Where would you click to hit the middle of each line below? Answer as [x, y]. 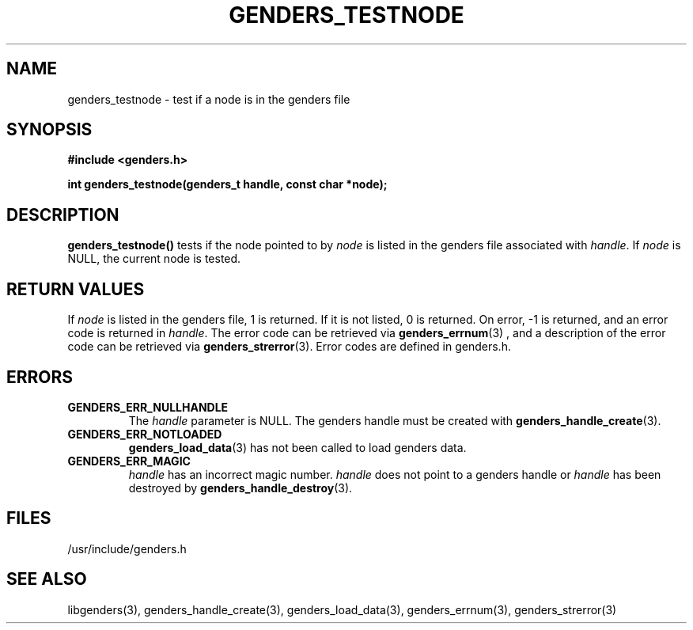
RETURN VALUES [76, 289]
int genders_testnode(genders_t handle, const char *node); [227, 184]
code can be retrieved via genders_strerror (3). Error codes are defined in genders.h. [289, 347]
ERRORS [40, 377]
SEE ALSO [47, 579]
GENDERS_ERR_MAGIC [129, 461]
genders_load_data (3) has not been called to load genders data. [297, 447]
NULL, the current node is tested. [154, 259]
